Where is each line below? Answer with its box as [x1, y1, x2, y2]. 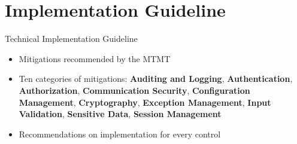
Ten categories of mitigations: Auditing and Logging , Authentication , [19, 72, 293, 85]
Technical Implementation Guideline [5, 32, 138, 45]
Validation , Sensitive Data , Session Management [19, 108, 222, 120]
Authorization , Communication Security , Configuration [19, 84, 250, 96]
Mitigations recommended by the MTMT [19, 52, 171, 65]
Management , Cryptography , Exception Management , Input [19, 96, 271, 108]
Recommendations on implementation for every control [19, 127, 221, 140]
